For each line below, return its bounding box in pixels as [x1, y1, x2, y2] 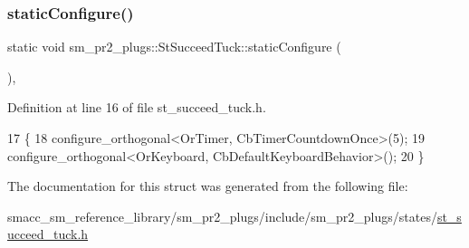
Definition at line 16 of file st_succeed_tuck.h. [7, 98, 266, 117]
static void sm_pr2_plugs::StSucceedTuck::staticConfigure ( [7, 37, 341, 56]
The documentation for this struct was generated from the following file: [7, 176, 408, 196]
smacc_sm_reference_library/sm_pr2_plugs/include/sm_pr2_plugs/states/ [7, 206, 437, 225]
